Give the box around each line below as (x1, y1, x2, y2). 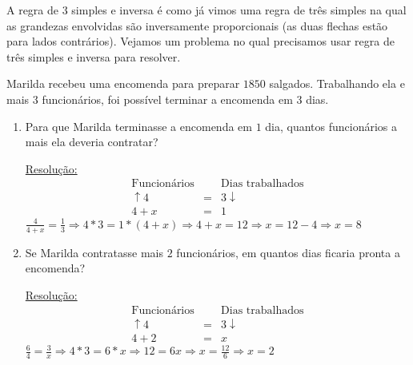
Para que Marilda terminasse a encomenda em (25, 117, 252, 134)
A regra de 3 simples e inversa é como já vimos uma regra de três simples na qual (6, 2, 407, 18)
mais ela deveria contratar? (25, 133, 158, 150)
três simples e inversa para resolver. (6, 48, 181, 65)
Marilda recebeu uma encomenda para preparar (6, 75, 240, 92)
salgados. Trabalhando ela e (269, 75, 405, 92)
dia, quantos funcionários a (265, 117, 398, 134)
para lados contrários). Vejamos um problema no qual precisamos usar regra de (6, 33, 395, 50)
